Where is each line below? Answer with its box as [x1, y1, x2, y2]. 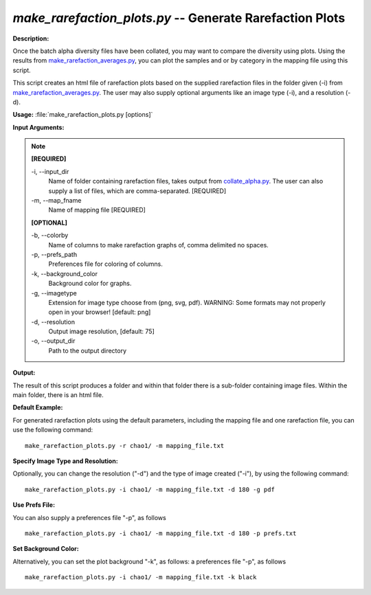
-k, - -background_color [31, 269, 98, 278]
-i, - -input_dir [31, 167, 69, 175]
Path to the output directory [48, 346, 127, 355]
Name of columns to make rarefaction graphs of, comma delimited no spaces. [48, 240, 269, 249]
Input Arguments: [12, 123, 65, 131]
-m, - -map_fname [31, 197, 82, 205]
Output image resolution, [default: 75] [48, 327, 155, 336]
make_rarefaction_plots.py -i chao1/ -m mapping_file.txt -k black [25, 574, 257, 581]
